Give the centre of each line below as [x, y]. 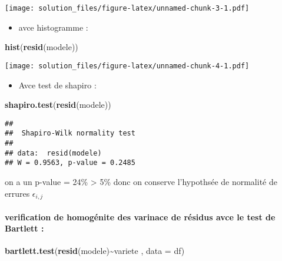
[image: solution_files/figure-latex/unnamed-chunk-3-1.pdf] [127, 8]
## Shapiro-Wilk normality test [70, 133]
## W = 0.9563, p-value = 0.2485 [70, 163]
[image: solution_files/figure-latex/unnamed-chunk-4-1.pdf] [127, 66]
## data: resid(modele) [53, 153]
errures [17, 193]
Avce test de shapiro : [57, 85]
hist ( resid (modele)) [42, 47]
